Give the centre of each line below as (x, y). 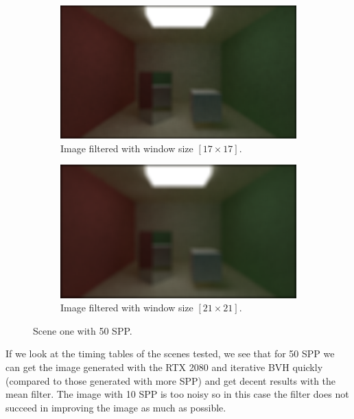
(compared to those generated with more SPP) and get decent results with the (171, 380)
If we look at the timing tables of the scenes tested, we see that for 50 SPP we (170, 354)
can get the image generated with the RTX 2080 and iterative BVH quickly (164, 367)
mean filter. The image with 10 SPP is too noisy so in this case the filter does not (177, 394)
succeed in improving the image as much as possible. (116, 407)
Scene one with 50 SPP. (83, 330)
